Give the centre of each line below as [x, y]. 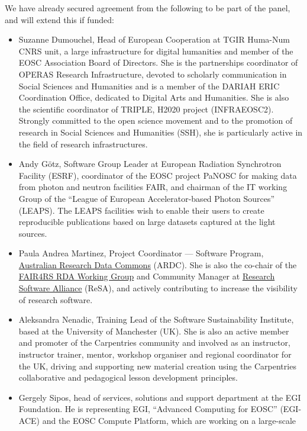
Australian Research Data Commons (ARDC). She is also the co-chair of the [158, 264]
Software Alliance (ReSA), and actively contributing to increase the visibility [158, 288]
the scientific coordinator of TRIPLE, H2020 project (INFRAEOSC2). [146, 109]
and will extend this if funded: [59, 19]
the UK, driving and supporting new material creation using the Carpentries [157, 366]
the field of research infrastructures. [83, 144]
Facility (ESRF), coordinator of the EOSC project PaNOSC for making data [158, 175]
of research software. [56, 299]
